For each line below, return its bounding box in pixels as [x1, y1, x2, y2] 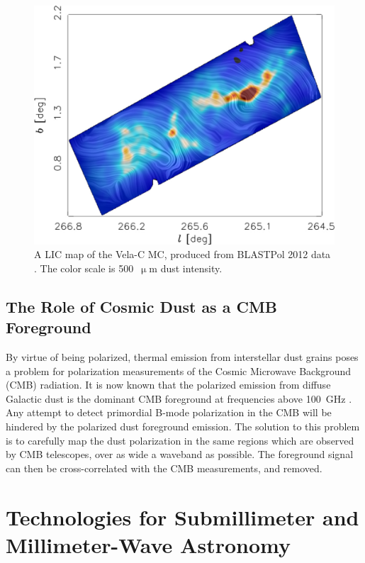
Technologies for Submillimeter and [6, 502, 359, 531]
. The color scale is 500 [34, 260, 134, 275]
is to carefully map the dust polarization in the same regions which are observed [6, 433, 354, 447]
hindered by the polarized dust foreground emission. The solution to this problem [6, 418, 360, 433]
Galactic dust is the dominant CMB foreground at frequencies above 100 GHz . [6, 391, 352, 406]
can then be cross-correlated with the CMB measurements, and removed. [6, 460, 322, 475]
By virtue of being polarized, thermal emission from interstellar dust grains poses [6, 350, 359, 364]
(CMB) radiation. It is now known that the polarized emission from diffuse [6, 377, 331, 392]
